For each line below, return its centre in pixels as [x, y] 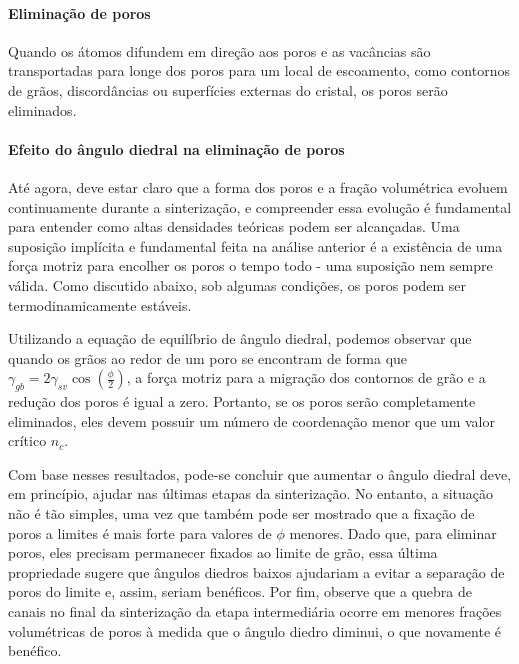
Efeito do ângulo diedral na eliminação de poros [176, 148]
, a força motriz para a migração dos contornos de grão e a [306, 377]
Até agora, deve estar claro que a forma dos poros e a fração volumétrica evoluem [258, 186]
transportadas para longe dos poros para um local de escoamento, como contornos [259, 70]
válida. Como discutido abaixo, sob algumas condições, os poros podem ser [237, 284]
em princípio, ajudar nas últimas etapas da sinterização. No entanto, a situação [251, 493]
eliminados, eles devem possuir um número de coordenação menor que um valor [251, 420]
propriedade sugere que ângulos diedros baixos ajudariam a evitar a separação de [256, 571]
